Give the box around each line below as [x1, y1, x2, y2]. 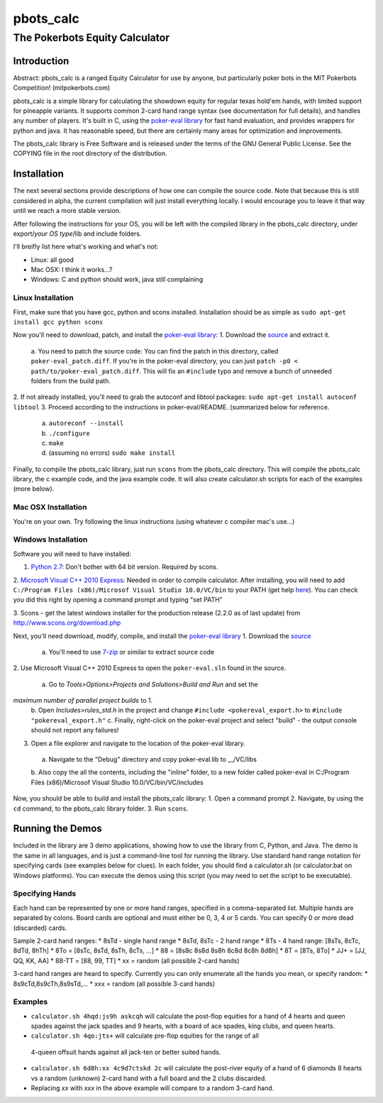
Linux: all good [30, 256, 74, 264]
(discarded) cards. [13, 923, 67, 932]
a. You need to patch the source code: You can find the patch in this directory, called [30, 346, 279, 355]
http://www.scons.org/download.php [13, 618, 121, 627]
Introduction [13, 55, 70, 67]
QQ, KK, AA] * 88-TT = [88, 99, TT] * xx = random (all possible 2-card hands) [13, 956, 240, 965]
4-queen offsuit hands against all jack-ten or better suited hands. [30, 1048, 221, 1056]
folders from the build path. [30, 376, 111, 385]
